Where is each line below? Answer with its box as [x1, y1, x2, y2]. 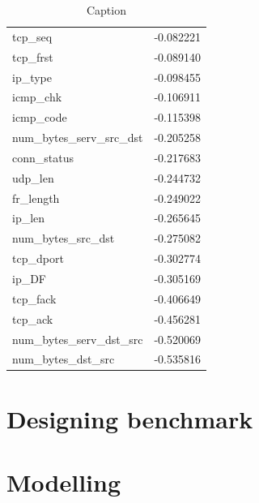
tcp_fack [12, 290, 57, 307]
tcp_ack [12, 310, 53, 327]
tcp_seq [12, 28, 53, 45]
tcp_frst [12, 48, 53, 65]
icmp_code [12, 109, 67, 126]
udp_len [12, 169, 54, 186]
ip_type [12, 68, 53, 85]
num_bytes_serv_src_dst [12, 129, 143, 146]
